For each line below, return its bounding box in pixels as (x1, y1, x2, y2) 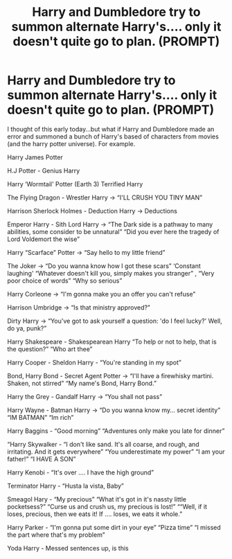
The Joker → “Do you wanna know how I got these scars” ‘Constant (7, 261, 201, 270)
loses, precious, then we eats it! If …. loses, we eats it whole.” (7, 510, 183, 518)
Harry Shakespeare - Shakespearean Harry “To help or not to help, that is (7, 337, 217, 346)
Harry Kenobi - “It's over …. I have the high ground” (7, 468, 154, 477)
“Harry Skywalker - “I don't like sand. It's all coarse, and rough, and (7, 440, 199, 448)
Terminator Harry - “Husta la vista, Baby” (7, 481, 125, 490)
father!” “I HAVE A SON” (7, 454, 76, 463)
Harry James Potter (7, 153, 64, 161)
